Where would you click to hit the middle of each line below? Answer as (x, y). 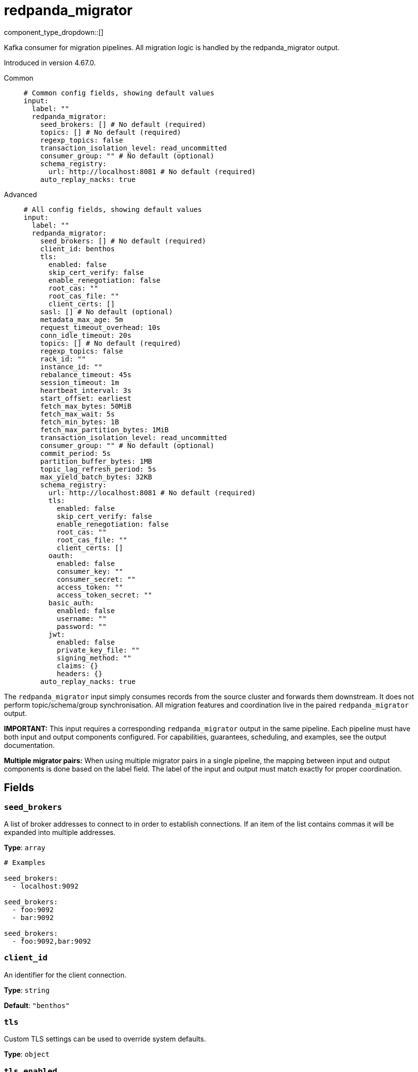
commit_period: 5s (75, 453)
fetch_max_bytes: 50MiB (86, 406)
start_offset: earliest (86, 398)
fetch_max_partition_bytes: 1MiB (104, 430)
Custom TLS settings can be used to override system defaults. (105, 1039)
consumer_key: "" (90, 571)
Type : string (27, 990)
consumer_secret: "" (96, 579)
